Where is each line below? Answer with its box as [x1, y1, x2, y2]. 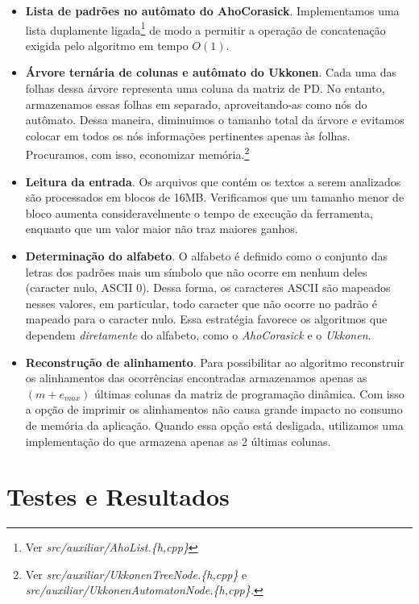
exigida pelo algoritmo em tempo [25, 36, 189, 53]
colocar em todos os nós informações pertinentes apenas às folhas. [25, 127, 351, 144]
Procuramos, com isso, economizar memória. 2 [25, 144, 250, 163]
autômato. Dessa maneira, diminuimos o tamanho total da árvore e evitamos [25, 111, 404, 128]
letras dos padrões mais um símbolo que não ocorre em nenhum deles [25, 263, 367, 280]
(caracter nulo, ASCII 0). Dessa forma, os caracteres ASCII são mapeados [25, 279, 391, 296]
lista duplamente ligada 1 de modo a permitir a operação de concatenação [25, 19, 386, 38]
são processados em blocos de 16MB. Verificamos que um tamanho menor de [25, 189, 404, 206]
